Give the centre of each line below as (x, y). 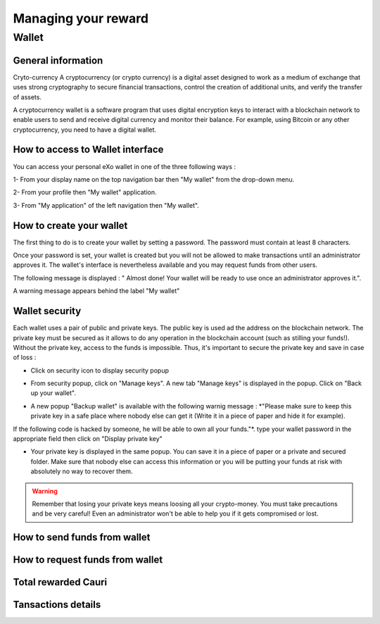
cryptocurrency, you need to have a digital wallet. (85, 130)
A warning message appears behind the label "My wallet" (96, 291)
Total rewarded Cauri (60, 582)
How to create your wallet (70, 225)
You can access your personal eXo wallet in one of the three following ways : (124, 166)
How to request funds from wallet (88, 560)
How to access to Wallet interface (88, 150)
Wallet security (47, 311)
